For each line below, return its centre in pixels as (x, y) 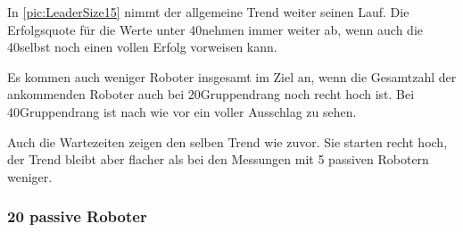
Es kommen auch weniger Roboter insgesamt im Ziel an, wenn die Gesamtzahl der (232, 76)
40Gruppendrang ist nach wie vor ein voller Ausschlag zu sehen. (182, 111)
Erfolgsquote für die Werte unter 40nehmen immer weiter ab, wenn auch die (215, 29)
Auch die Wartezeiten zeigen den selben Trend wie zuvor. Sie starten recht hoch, (227, 141)
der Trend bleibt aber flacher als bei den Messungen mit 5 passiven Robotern (218, 159)
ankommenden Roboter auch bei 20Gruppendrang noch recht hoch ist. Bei (211, 94)
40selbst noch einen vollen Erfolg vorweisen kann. (142, 47)
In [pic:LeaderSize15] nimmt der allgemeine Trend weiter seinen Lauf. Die (208, 12)
